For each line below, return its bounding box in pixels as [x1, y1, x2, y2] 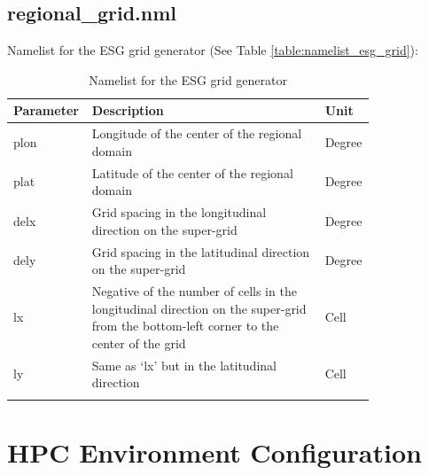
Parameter [13, 101, 79, 120]
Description [91, 101, 164, 120]
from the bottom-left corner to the [91, 316, 279, 335]
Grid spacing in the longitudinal [91, 203, 267, 222]
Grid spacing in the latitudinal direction [91, 242, 310, 261]
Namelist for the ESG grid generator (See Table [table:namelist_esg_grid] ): [7, 41, 418, 59]
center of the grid [91, 333, 186, 352]
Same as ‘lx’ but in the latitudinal [91, 355, 277, 374]
